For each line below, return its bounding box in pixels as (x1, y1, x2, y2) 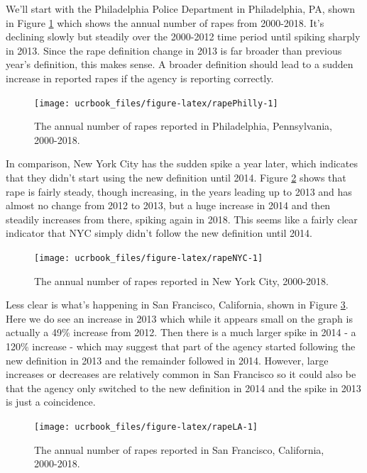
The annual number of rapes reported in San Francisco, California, (34, 442, 324, 457)
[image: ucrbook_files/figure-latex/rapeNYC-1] (34, 252, 263, 263)
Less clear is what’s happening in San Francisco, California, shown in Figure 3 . (6, 297, 349, 312)
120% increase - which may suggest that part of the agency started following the (6, 339, 356, 353)
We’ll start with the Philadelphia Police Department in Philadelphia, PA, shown (6, 1, 356, 16)
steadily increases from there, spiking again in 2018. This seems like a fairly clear (6, 211, 358, 226)
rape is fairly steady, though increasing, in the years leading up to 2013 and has (6, 184, 352, 199)
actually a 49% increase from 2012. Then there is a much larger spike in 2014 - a (6, 325, 356, 340)
